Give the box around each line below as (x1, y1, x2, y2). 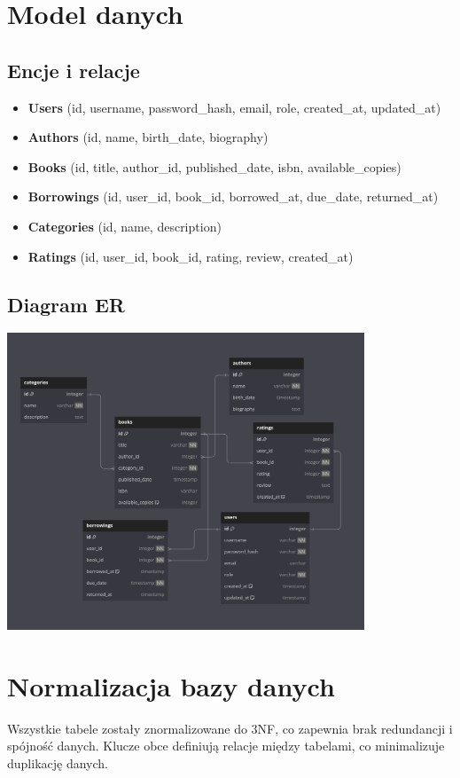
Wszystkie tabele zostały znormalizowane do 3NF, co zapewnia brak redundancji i (7, 719, 453, 737)
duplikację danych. (7, 754, 108, 773)
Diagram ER (7, 290, 125, 318)
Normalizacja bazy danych (7, 667, 335, 703)
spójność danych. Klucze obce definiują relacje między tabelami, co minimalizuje (7, 736, 445, 755)
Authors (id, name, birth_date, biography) (27, 128, 269, 146)
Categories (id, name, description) (27, 216, 222, 235)
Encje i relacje (7, 56, 140, 83)
